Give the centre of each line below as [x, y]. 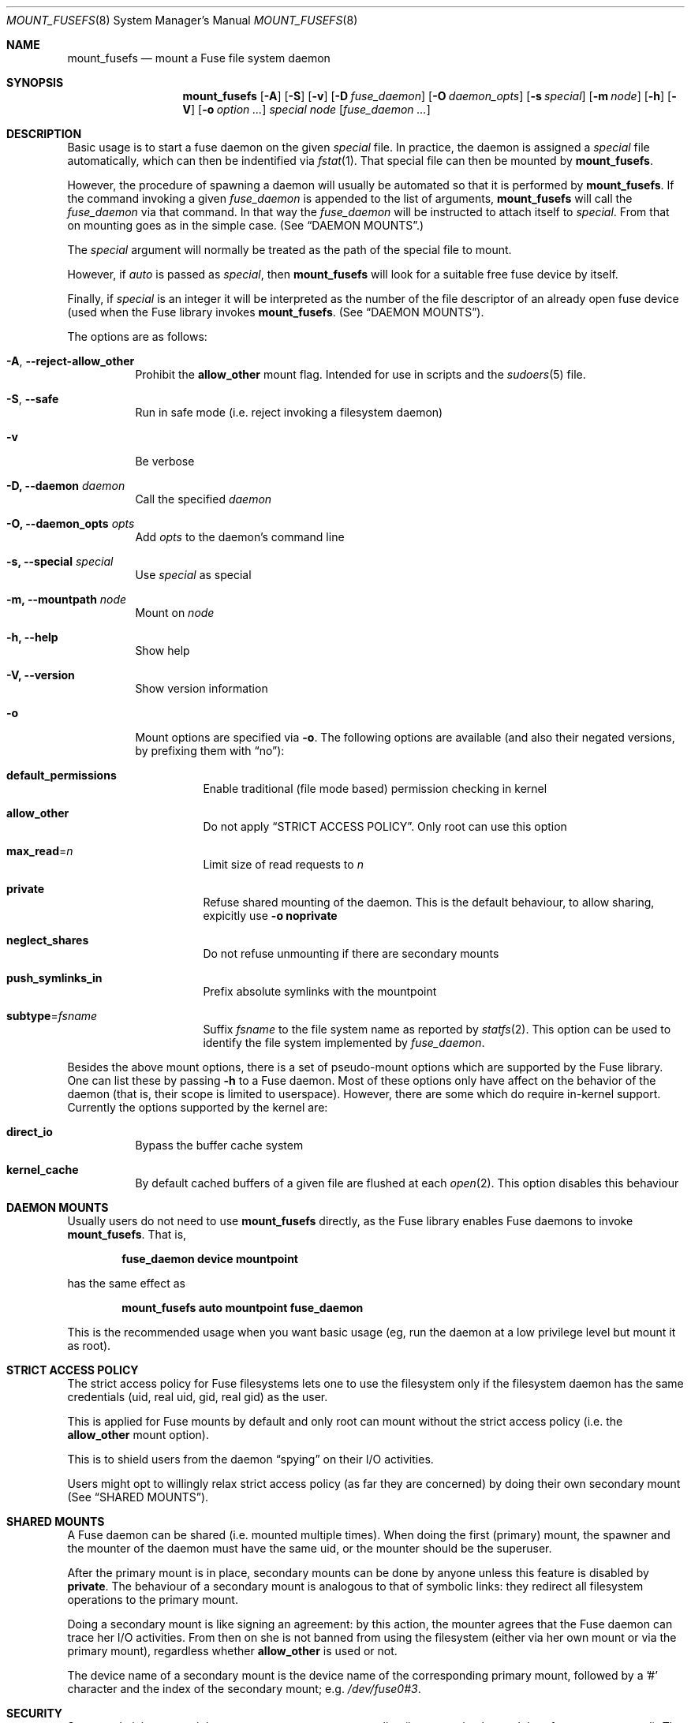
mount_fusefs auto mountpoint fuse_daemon [243, 1308]
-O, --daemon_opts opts [71, 523]
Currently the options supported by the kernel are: [198, 1107]
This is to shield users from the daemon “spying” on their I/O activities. [250, 1459]
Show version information [202, 688]
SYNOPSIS [35, 82]
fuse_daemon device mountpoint [210, 1259]
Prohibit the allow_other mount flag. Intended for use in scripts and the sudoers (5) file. [360, 374]
